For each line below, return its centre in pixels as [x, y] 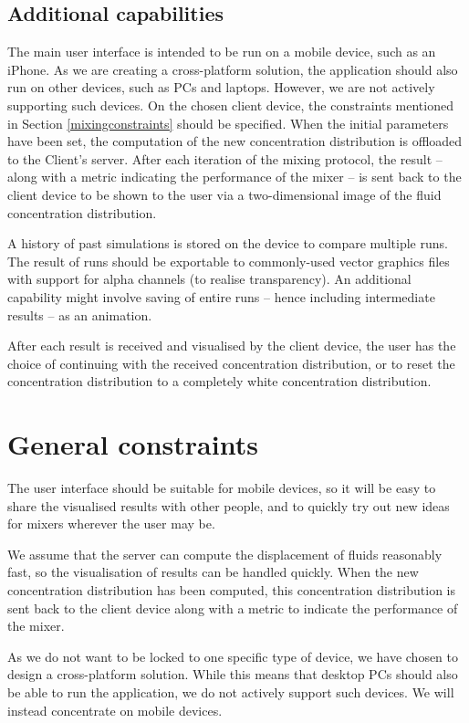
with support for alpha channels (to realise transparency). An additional [209, 279]
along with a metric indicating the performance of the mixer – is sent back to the [234, 177]
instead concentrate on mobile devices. [115, 710]
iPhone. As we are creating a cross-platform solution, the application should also [233, 69]
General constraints [133, 444]
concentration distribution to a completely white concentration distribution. [219, 381]
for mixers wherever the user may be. [111, 524]
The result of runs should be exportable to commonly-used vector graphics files [229, 261]
